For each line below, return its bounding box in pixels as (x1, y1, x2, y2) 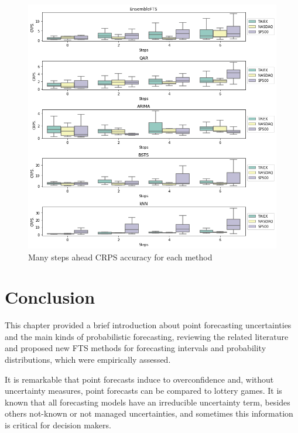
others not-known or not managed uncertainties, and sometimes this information (5, 407, 293, 420)
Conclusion (5, 285, 95, 309)
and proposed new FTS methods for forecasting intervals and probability (5, 342, 266, 354)
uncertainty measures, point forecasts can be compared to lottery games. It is (5, 384, 282, 397)
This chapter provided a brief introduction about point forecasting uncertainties (5, 319, 292, 331)
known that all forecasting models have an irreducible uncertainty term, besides (5, 396, 290, 408)
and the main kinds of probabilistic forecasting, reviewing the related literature (5, 330, 289, 342)
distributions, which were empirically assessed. (5, 353, 171, 366)
